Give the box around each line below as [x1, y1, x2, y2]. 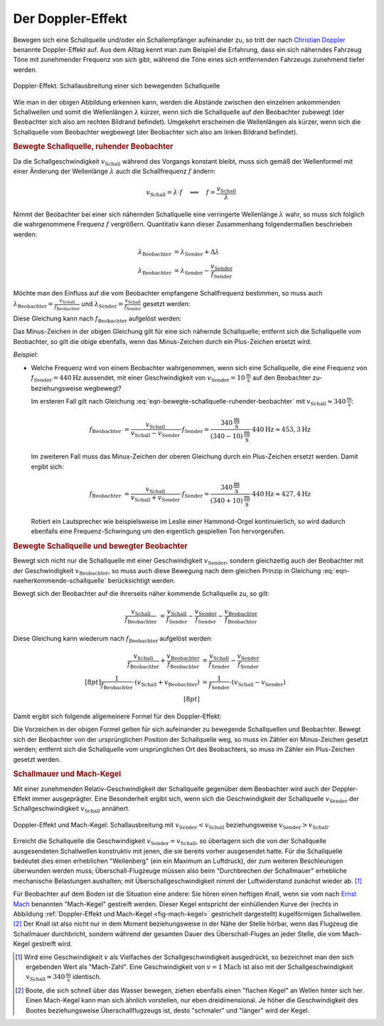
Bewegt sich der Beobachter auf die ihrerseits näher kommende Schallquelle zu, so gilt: [13, 590, 270, 598]
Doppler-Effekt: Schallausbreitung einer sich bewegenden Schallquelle [13, 82, 220, 90]
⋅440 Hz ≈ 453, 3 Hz [250, 425, 311, 434]
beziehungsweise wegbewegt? [31, 384, 122, 392]
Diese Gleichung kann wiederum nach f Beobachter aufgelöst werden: [13, 634, 213, 644]
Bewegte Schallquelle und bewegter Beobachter [13, 541, 188, 551]
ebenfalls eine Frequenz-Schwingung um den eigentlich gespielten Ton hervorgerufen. [31, 527, 286, 535]
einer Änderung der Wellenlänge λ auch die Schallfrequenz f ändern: [13, 167, 216, 176]
